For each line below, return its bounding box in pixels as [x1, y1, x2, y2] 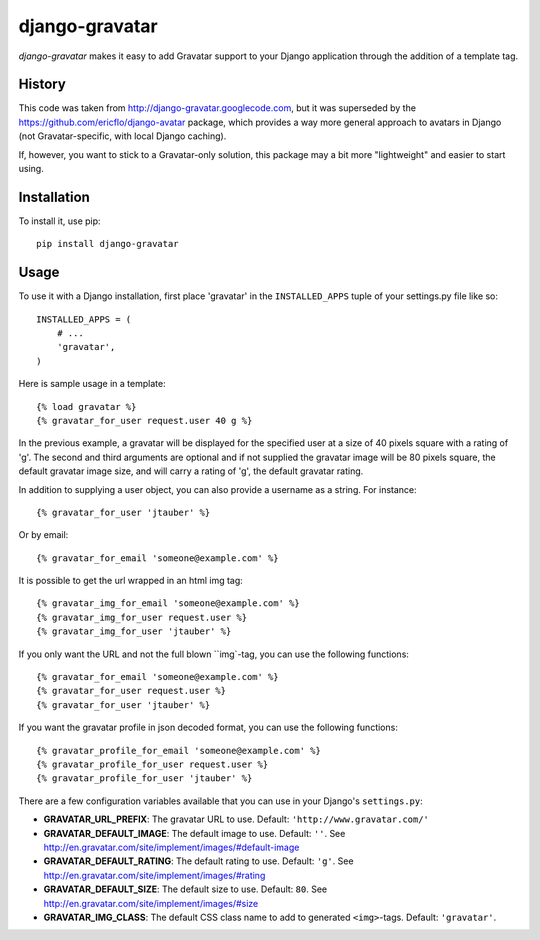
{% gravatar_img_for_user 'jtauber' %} [36, 626, 232, 637]
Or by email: [18, 529, 69, 541]
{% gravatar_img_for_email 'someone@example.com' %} [36, 598, 300, 609]
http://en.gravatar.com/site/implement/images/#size [43, 897, 259, 909]
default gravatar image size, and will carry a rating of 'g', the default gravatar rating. [18, 465, 364, 477]
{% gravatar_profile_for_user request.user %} [36, 758, 269, 770]
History [18, 76, 67, 93]
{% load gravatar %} [36, 401, 137, 412]
